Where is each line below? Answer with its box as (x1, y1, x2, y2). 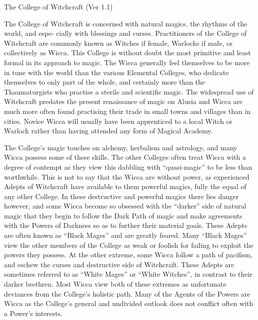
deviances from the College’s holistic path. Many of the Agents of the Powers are (4, 288, 251, 299)
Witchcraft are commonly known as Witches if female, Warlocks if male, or (4, 37, 233, 48)
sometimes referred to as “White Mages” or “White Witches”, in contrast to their (4, 269, 253, 279)
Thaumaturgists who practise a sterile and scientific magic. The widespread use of (4, 86, 254, 97)
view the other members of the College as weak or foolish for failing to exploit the (4, 239, 254, 250)
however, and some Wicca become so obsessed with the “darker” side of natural (4, 201, 247, 211)
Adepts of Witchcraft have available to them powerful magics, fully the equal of (4, 181, 247, 192)
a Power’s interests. (4, 308, 63, 318)
